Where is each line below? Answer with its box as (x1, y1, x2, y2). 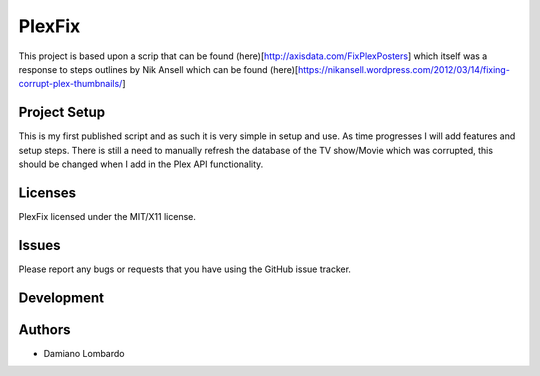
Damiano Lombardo (43, 347, 125, 359)
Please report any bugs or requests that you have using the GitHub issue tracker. (18, 263, 352, 275)
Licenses (18, 184, 77, 201)
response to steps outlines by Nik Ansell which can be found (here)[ (18, 63, 299, 75)
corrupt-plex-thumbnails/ (18, 78, 123, 90)
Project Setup (18, 104, 106, 121)
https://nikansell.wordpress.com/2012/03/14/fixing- (297, 63, 510, 75)
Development (18, 289, 105, 306)
